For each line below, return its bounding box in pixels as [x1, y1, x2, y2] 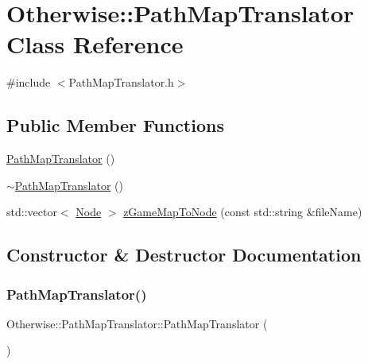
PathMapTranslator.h [68, 74, 174, 91]
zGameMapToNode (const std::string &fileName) [123, 203, 362, 220]
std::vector [6, 203, 57, 220]
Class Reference [6, 28, 184, 60]
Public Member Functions [6, 113, 224, 137]
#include [6, 74, 51, 91]
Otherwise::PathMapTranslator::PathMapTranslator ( [6, 315, 268, 331]
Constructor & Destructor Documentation [6, 242, 362, 267]
